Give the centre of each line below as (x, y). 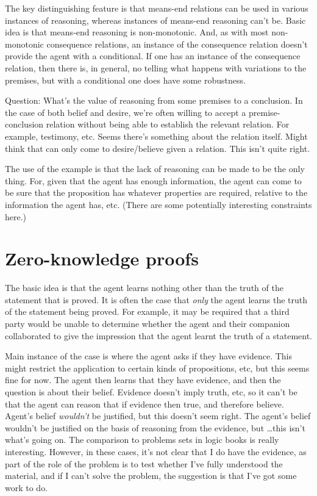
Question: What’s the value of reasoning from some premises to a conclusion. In (154, 100)
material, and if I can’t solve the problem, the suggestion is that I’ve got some (151, 476)
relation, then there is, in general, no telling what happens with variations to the (156, 67)
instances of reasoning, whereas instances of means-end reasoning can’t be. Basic (155, 20)
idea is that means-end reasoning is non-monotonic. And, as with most (137, 32)
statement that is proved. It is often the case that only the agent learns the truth (156, 299)
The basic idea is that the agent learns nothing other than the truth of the (144, 288)
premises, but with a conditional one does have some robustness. (125, 80)
